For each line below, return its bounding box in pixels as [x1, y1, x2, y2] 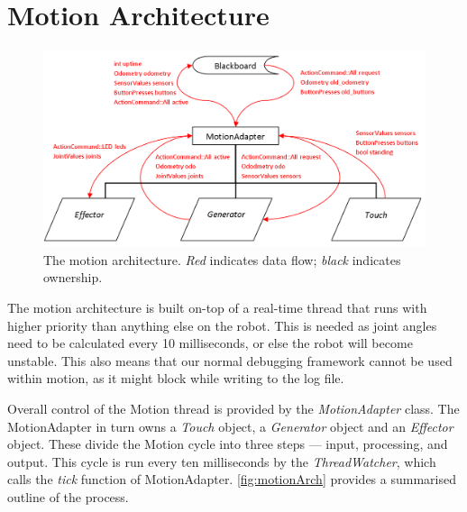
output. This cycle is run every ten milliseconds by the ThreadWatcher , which [7, 452, 436, 471]
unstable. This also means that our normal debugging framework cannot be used [7, 351, 453, 370]
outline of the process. [7, 487, 129, 506]
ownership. [43, 268, 103, 287]
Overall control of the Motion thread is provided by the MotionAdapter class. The [7, 398, 460, 417]
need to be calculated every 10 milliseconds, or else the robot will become [7, 334, 413, 352]
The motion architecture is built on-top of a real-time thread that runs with [7, 297, 427, 316]
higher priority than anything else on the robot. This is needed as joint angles [7, 315, 437, 334]
